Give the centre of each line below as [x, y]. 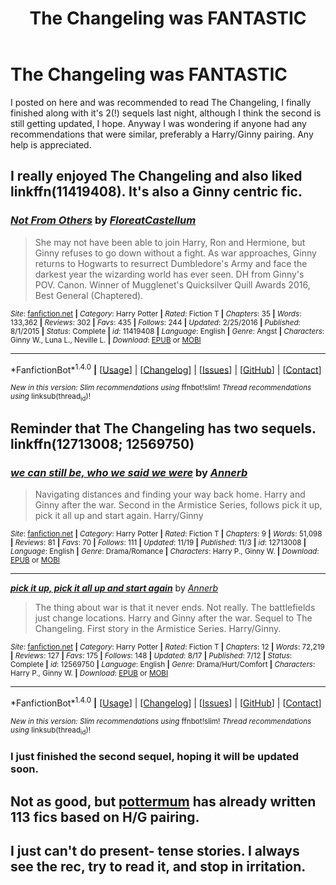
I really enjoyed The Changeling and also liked [156, 176]
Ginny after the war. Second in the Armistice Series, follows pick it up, [178, 505]
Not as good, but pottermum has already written [163, 801]
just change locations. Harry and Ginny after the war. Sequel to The [173, 618]
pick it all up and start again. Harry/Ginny [119, 516]
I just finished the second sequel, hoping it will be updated [155, 757]
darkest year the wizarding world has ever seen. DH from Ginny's [169, 274]
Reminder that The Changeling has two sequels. [163, 428]
